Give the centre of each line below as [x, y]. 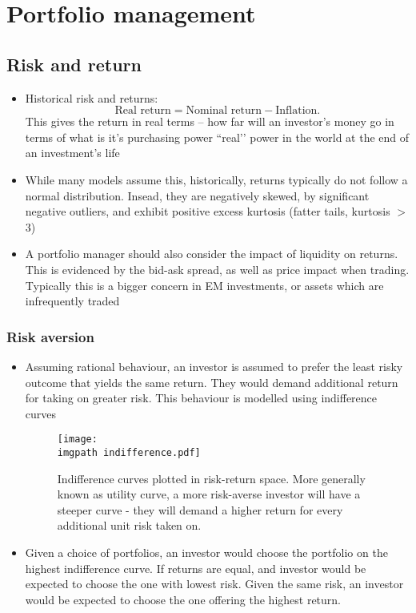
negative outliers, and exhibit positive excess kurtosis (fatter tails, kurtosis [208, 211]
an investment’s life [72, 153]
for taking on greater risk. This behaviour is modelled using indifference [201, 398]
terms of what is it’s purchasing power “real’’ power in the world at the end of [217, 137]
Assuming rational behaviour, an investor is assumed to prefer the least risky [214, 366]
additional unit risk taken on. [129, 525]
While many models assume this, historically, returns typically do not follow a [216, 179]
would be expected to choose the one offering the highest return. [183, 599]
